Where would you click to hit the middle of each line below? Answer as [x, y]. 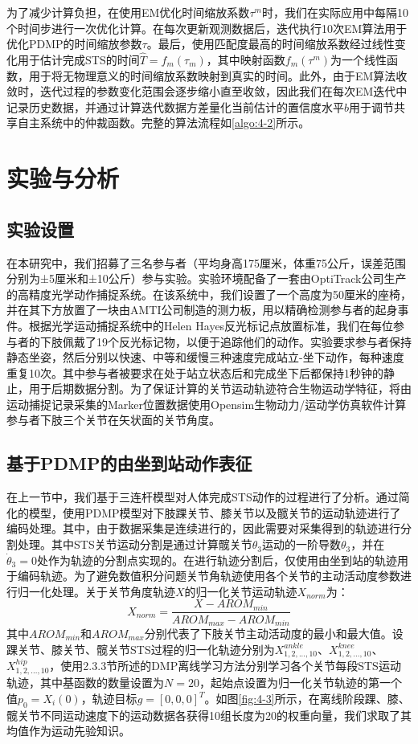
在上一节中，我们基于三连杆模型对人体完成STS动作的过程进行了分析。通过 [203, 497]
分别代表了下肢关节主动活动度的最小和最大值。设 [274, 633]
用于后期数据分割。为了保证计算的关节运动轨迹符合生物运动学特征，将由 [220, 388]
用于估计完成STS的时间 [78, 59]
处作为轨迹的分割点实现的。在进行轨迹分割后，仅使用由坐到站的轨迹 [217, 560]
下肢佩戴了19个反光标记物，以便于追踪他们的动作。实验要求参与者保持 [225, 341]
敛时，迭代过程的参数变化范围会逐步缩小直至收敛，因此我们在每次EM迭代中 [207, 91]
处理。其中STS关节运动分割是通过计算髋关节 [135, 544]
